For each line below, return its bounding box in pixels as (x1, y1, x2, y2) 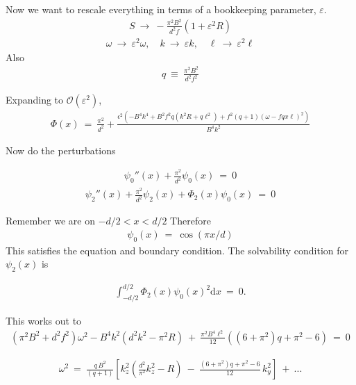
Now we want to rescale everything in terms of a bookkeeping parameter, (6, 2, 316, 16)
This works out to (6, 313, 82, 328)
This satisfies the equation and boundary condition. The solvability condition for (6, 243, 349, 257)
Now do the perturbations (6, 142, 116, 157)
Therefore (170, 213, 211, 228)
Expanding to (6, 92, 64, 107)
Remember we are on (6, 213, 95, 228)
